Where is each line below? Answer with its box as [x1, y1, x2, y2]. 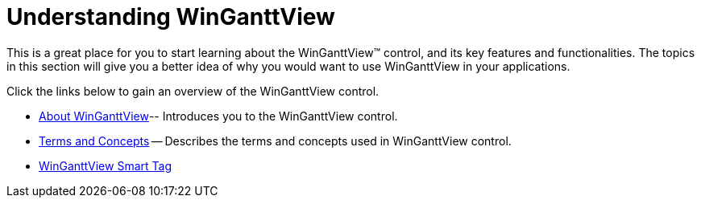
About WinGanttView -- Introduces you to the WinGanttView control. [39, 108, 398, 123]
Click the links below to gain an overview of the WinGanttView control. [6, 84, 380, 98]
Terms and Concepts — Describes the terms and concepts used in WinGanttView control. [39, 133, 512, 148]
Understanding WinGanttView [6, 3, 335, 31]
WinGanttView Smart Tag [39, 158, 172, 173]
